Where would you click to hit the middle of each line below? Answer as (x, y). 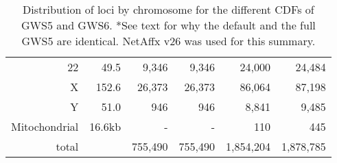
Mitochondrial (45, 126)
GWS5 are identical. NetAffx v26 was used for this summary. (168, 41)
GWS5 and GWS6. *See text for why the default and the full (168, 25)
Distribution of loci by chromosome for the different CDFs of (168, 9)
